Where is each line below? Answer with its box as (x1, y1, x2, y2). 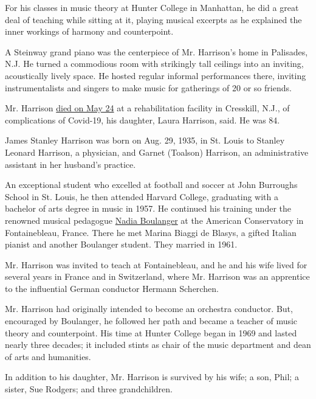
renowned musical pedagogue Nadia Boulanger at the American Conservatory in (5, 213, 304, 226)
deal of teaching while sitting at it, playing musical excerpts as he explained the (5, 13, 302, 26)
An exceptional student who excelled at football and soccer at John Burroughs (5, 178, 298, 191)
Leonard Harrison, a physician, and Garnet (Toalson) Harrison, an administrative (5, 145, 309, 158)
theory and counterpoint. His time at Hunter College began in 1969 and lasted (5, 326, 297, 339)
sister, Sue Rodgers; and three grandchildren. (5, 383, 173, 395)
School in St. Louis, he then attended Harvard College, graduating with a (5, 190, 278, 203)
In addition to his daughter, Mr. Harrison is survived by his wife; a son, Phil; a (5, 370, 299, 383)
